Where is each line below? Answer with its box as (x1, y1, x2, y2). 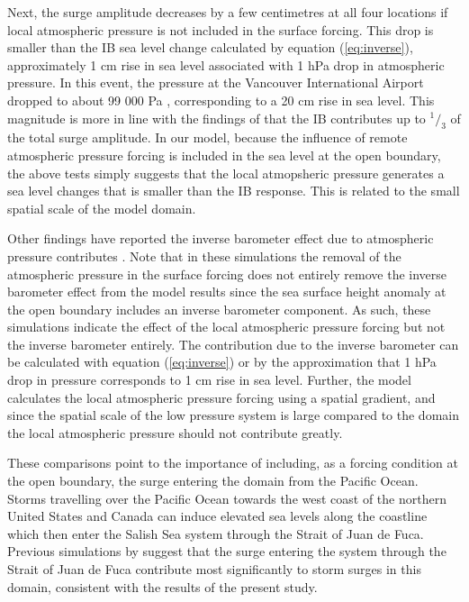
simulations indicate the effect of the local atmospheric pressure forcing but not (7, 317, 446, 336)
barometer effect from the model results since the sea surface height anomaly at (7, 282, 446, 301)
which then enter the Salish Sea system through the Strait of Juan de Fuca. (7, 524, 424, 543)
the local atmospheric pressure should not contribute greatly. (7, 423, 343, 442)
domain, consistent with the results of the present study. (7, 577, 318, 596)
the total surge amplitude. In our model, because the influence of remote (7, 128, 408, 147)
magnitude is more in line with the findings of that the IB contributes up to (7, 108, 426, 127)
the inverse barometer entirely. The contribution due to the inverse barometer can (7, 334, 459, 353)
